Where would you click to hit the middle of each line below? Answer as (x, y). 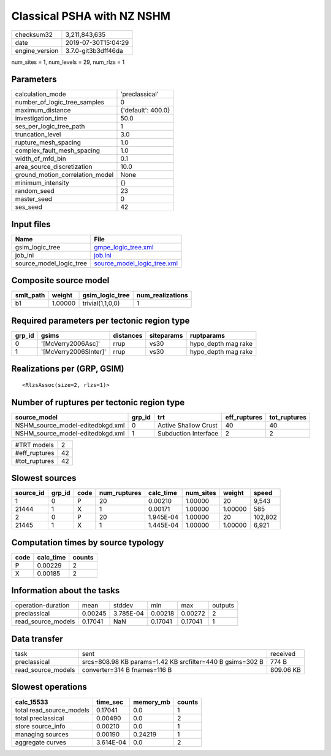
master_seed (33, 199)
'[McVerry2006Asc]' (70, 344)
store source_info (40, 726)
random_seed (35, 191)
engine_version (37, 50)
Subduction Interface (188, 433)
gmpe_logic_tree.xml (124, 247)
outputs (223, 606)
